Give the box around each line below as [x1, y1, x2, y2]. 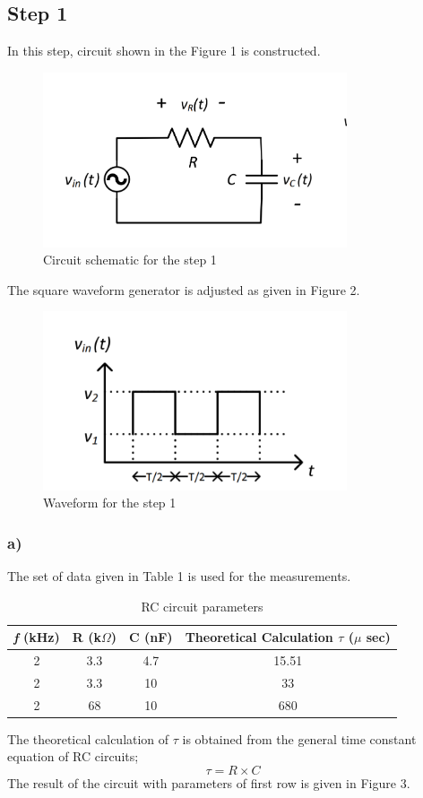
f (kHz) [13, 628, 60, 646]
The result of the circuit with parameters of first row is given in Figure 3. [7, 773, 410, 792]
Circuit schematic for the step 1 [43, 250, 217, 269]
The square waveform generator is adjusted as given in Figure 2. [7, 280, 360, 299]
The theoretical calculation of [7, 729, 169, 748]
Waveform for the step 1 [43, 493, 177, 512]
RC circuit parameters [141, 596, 263, 615]
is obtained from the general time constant [182, 729, 417, 748]
